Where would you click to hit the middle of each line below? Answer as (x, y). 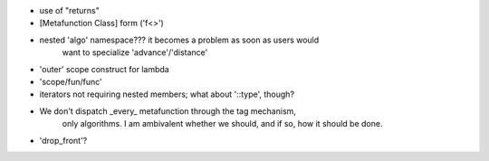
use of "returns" (69, 10)
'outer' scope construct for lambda (104, 69)
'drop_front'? (63, 140)
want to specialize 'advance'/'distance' (135, 52)
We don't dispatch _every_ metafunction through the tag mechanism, (168, 111)
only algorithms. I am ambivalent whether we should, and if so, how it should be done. (222, 124)
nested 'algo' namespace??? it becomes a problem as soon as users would (179, 40)
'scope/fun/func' (71, 81)
